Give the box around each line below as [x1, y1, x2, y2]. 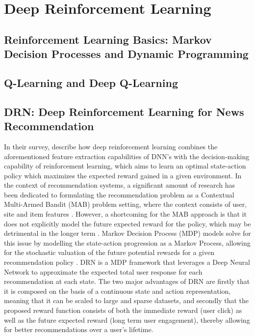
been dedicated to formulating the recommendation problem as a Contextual [4, 189, 234, 199]
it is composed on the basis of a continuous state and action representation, [4, 285, 231, 296]
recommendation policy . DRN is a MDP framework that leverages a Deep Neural [4, 257, 250, 267]
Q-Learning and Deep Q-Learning [4, 75, 178, 90]
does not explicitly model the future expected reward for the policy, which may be [4, 218, 251, 228]
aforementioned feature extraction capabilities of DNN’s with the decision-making [4, 151, 250, 161]
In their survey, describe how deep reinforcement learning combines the [4, 141, 218, 151]
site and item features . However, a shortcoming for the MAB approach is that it [4, 209, 247, 219]
